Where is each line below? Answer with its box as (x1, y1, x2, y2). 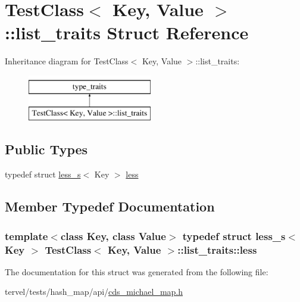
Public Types (5, 140, 88, 158)
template (5, 228, 48, 243)
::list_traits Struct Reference (5, 20, 249, 45)
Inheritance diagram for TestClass (5, 55, 129, 67)
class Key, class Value (60, 228, 166, 243)
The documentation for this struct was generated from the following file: (5, 265, 268, 278)
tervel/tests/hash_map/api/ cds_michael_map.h (5, 285, 183, 298)
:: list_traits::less (177, 242, 257, 257)
